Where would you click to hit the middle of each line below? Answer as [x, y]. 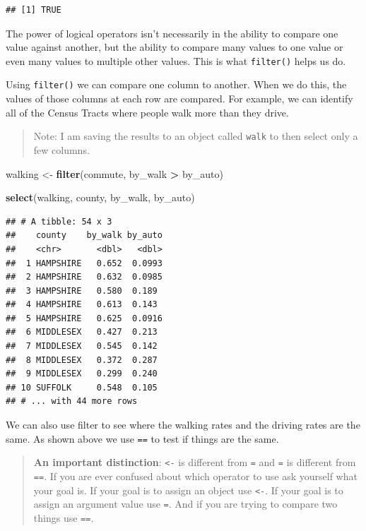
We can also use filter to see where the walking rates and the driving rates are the [183, 425]
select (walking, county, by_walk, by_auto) [100, 197]
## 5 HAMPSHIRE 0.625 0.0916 [84, 318]
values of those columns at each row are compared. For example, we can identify [179, 99]
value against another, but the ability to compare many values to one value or [175, 47]
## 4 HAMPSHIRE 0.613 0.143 [82, 305]
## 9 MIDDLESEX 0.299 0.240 [82, 374]
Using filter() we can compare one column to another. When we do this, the [176, 84]
